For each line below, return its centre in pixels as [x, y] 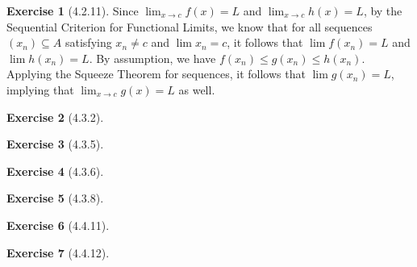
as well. [197, 89]
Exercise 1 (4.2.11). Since [73, 10]
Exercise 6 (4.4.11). [58, 225]
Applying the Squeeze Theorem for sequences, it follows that [156, 74]
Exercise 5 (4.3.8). [55, 198]
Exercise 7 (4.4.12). [58, 252]
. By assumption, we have [152, 58]
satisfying [88, 42]
